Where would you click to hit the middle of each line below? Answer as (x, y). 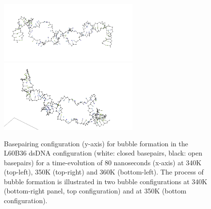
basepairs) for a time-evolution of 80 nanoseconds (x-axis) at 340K (103, 162)
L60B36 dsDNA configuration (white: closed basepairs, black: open (103, 153)
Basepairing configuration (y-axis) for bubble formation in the (96, 143)
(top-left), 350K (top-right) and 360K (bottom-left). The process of (104, 172)
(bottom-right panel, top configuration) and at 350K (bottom (95, 191)
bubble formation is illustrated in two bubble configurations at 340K (106, 181)
